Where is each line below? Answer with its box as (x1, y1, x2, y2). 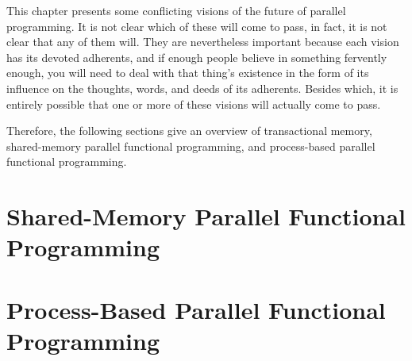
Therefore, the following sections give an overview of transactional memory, (6, 122, 372, 139)
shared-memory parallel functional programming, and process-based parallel (6, 137, 375, 154)
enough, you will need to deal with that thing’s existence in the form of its (6, 64, 369, 81)
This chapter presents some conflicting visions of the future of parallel (6, 2, 346, 18)
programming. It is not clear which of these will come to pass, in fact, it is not (6, 17, 387, 34)
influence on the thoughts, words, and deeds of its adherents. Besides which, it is (6, 79, 399, 96)
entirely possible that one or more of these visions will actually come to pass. (6, 95, 381, 112)
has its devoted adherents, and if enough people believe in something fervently (6, 48, 387, 65)
